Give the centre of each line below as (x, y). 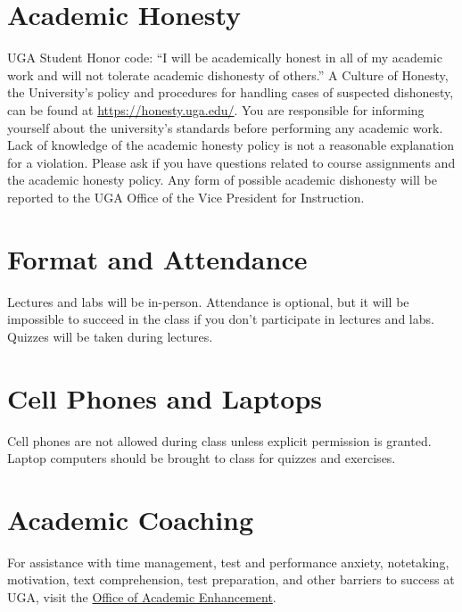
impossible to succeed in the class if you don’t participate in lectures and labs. (221, 319)
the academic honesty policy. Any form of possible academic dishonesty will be (222, 180)
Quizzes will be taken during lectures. (110, 336)
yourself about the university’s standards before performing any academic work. (225, 127)
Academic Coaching (131, 519)
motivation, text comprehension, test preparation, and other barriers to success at (231, 579)
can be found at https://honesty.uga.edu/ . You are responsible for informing (216, 109)
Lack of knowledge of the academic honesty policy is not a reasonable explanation (231, 145)
